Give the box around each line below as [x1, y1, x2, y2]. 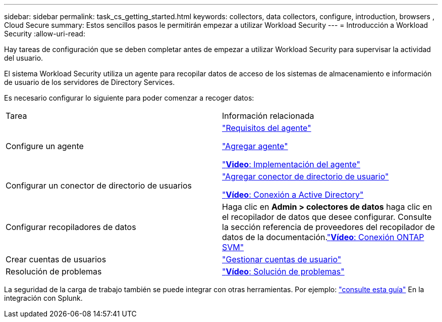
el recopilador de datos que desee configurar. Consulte [222, 212, 432, 222]
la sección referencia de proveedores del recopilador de [222, 222, 435, 232]
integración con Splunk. [4, 294, 83, 302]
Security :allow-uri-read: [4, 29, 85, 38]
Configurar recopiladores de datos [6, 222, 136, 232]
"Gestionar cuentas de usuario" [222, 254, 342, 264]
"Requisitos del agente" [222, 123, 311, 133]
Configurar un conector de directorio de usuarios [6, 180, 192, 191]
